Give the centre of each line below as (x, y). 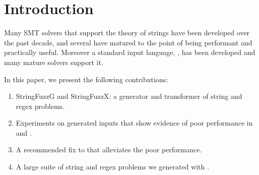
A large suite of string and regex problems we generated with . (112, 167)
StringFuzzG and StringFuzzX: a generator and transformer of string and (129, 96)
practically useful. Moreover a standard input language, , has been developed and (130, 52)
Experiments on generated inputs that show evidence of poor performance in (134, 123)
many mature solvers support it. (54, 62)
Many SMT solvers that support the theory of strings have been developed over (127, 33)
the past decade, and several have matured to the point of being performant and (128, 42)
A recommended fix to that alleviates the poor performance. (109, 150)
